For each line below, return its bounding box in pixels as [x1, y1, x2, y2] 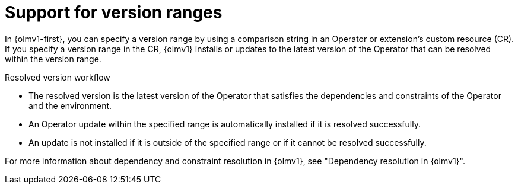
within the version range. [5, 53, 101, 64]
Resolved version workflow [5, 72, 110, 82]
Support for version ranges [5, 2, 223, 23]
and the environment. [28, 100, 112, 111]
